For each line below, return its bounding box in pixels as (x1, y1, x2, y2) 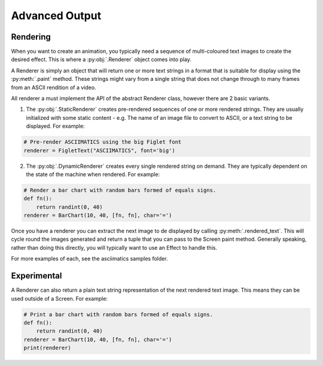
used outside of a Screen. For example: (11, 295, 108, 302)
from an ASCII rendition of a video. (11, 84, 96, 91)
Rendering (11, 32, 51, 42)
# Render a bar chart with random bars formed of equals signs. (23, 186, 217, 193)
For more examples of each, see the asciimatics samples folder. (11, 255, 168, 262)
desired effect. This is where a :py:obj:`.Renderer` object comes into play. (11, 56, 191, 63)
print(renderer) (23, 344, 72, 352)
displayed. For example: (26, 123, 85, 130)
